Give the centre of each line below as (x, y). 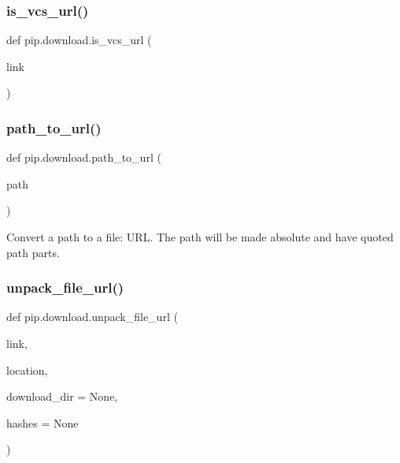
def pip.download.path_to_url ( (84, 157)
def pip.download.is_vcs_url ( (79, 40)
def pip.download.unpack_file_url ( (92, 317)
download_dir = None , (62, 396)
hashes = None (43, 422)
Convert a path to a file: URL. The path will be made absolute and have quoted (200, 237)
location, (27, 370)
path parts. (33, 252)
